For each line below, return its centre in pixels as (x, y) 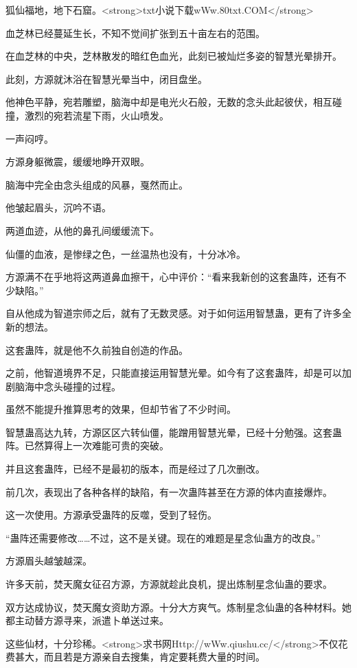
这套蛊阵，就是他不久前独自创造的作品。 (97, 349)
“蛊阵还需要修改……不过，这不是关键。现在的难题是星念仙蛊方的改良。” (163, 537)
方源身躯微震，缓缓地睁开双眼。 (78, 162)
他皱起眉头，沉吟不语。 (58, 207)
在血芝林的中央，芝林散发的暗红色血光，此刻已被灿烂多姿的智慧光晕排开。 (174, 56)
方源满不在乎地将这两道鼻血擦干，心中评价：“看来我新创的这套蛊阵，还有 (171, 277)
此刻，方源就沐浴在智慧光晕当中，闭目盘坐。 (106, 79)
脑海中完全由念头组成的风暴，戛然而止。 (97, 184)
